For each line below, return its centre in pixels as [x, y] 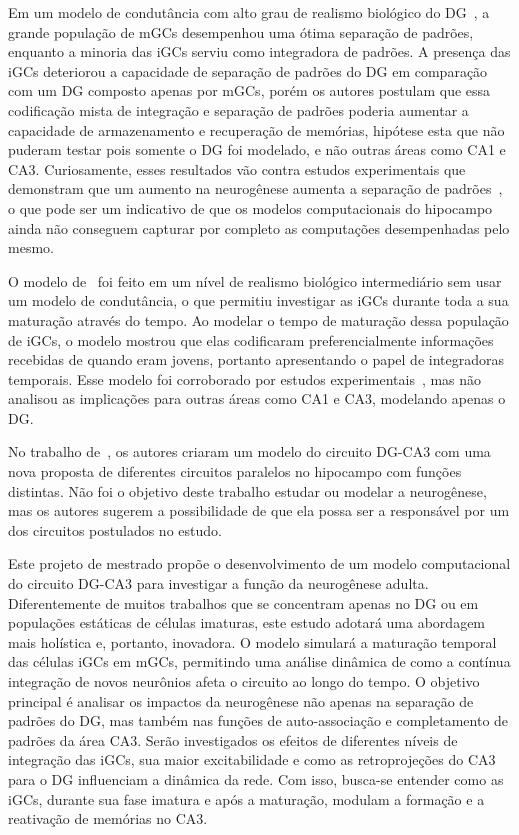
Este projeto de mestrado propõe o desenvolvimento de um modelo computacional [259, 563]
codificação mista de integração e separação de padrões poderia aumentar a [238, 109]
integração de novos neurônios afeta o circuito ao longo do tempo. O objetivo [244, 681]
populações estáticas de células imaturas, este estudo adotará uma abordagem [247, 622]
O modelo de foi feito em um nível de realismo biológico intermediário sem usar [255, 280]
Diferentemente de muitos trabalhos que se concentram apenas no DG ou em [243, 602]
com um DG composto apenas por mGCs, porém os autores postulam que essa [249, 90]
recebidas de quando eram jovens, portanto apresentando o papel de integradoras [256, 359]
